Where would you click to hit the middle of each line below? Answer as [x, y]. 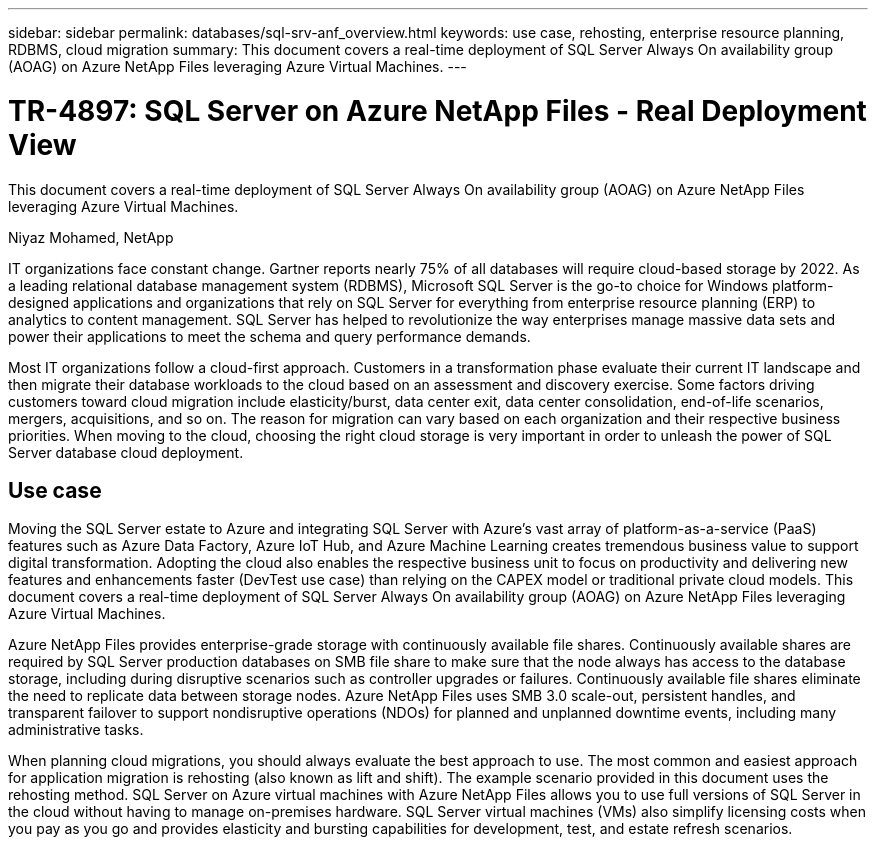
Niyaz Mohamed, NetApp [91, 237]
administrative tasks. [76, 730]
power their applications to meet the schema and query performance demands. [269, 336]
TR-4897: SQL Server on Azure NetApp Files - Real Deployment [437, 110]
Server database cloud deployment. [126, 452]
